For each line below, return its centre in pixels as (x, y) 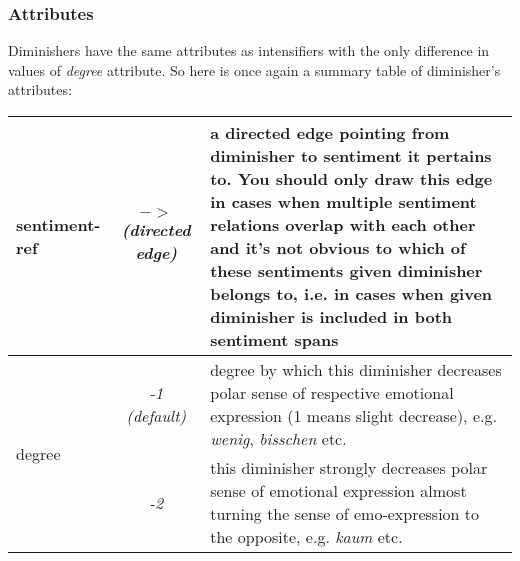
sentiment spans (274, 339)
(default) (156, 415)
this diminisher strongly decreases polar (349, 467)
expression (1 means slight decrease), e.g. (353, 415)
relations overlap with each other (343, 224)
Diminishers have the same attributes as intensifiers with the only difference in (249, 50)
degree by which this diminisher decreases (356, 369)
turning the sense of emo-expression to (345, 513)
